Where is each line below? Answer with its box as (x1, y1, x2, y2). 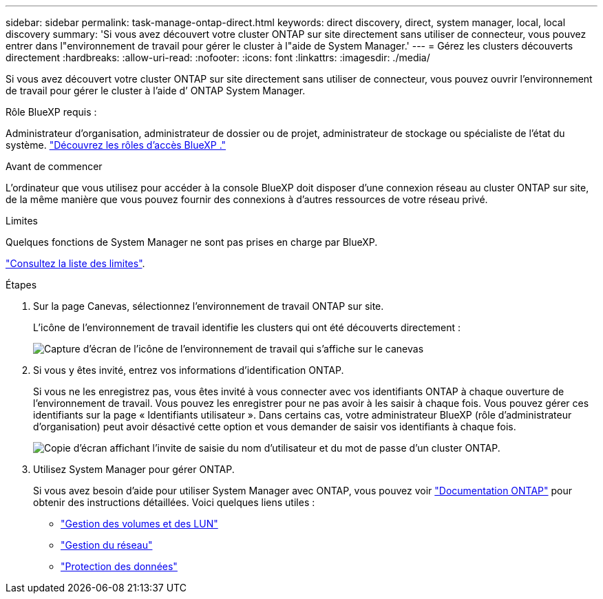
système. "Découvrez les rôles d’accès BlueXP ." (6, 139, 226, 151)
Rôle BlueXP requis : (6, 106, 97, 118)
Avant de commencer (6, 160, 103, 172)
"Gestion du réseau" (61, 539, 153, 551)
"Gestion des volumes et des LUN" (61, 518, 218, 529)
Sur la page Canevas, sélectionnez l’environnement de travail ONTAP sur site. (33, 300, 384, 312)
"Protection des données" (61, 560, 178, 572)
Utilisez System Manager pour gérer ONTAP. (33, 463, 235, 475)
